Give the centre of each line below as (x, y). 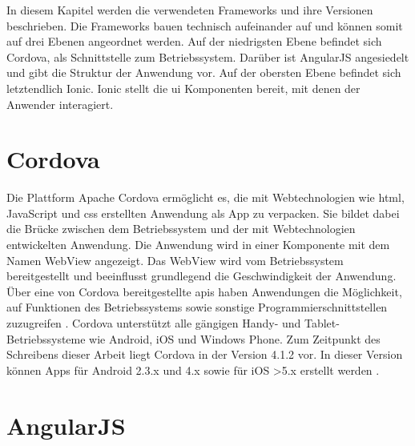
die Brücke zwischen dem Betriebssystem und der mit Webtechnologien (181, 229)
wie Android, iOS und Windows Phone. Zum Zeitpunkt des (235, 338)
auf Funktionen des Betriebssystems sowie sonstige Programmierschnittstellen (197, 307)
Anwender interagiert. (60, 104)
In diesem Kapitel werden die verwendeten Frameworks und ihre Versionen (190, 10)
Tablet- (322, 323)
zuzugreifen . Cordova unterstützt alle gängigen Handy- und (154, 323)
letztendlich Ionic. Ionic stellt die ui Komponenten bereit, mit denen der (183, 88)
